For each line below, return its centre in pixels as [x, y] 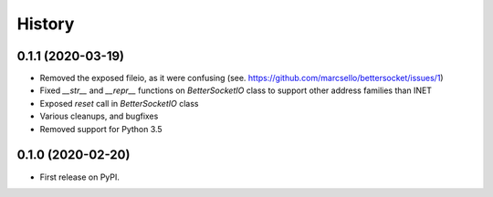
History [46, 24]
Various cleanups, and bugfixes [99, 116]
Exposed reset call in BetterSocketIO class [119, 103]
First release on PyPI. [80, 177]
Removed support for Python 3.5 [101, 129]
